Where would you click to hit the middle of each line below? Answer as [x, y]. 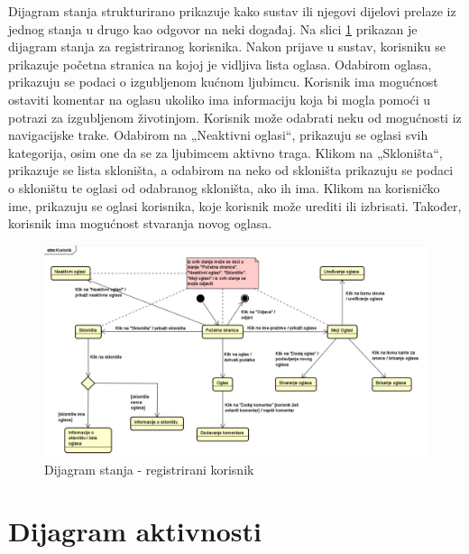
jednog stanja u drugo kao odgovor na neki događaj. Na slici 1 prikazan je [213, 28]
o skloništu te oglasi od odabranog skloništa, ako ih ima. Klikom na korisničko [224, 187]
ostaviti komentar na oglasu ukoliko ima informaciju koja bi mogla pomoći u [220, 99]
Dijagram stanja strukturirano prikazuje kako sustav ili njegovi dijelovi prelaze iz [232, 11]
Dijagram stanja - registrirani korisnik [149, 469]
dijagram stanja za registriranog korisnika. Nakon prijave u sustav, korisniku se [227, 46]
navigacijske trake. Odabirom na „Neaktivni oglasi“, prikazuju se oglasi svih [218, 135]
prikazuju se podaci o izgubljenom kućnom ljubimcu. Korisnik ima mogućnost [223, 82]
